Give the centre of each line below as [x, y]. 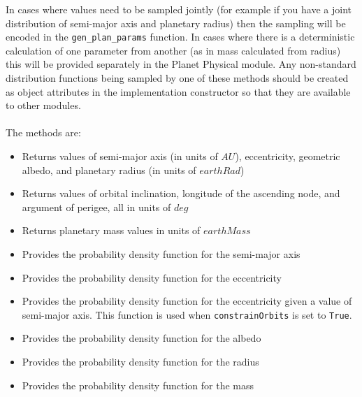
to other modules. [43, 105]
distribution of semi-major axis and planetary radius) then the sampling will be [176, 23]
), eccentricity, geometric [288, 156]
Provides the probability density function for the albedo [142, 338]
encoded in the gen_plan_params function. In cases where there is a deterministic [180, 37]
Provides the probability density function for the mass [138, 385]
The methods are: [43, 132]
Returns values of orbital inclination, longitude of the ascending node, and [181, 193]
